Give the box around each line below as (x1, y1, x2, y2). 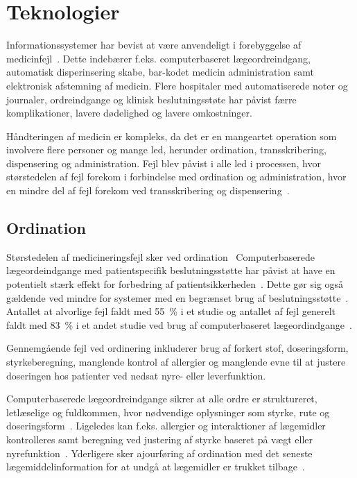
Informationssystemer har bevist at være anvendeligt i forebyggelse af (6, 37, 302, 52)
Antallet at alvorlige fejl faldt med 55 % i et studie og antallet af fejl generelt (6, 304, 336, 318)
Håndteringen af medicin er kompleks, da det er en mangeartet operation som (6, 128, 337, 143)
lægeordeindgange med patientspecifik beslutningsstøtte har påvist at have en (6, 263, 336, 278)
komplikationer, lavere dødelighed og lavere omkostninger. (6, 105, 252, 120)
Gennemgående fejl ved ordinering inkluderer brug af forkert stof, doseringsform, (6, 341, 349, 355)
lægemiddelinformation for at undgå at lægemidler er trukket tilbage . (6, 459, 305, 474)
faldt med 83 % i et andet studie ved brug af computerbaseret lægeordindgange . (6, 317, 352, 332)
